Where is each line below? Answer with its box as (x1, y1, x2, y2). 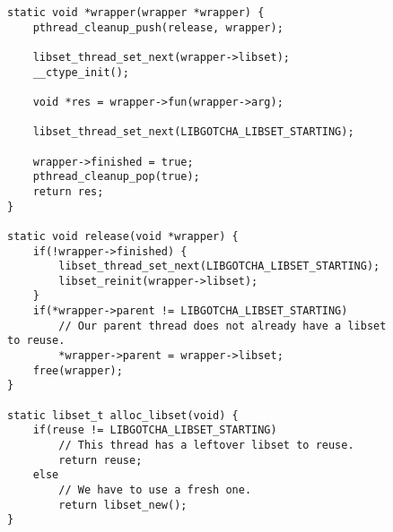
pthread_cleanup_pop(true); (32, 170, 200, 184)
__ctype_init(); (32, 65, 130, 79)
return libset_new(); (58, 498, 188, 511)
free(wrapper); (32, 364, 123, 377)
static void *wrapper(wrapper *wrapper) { (7, 6, 265, 19)
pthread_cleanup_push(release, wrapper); (32, 21, 284, 34)
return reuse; (58, 453, 143, 467)
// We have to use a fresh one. (58, 484, 252, 496)
